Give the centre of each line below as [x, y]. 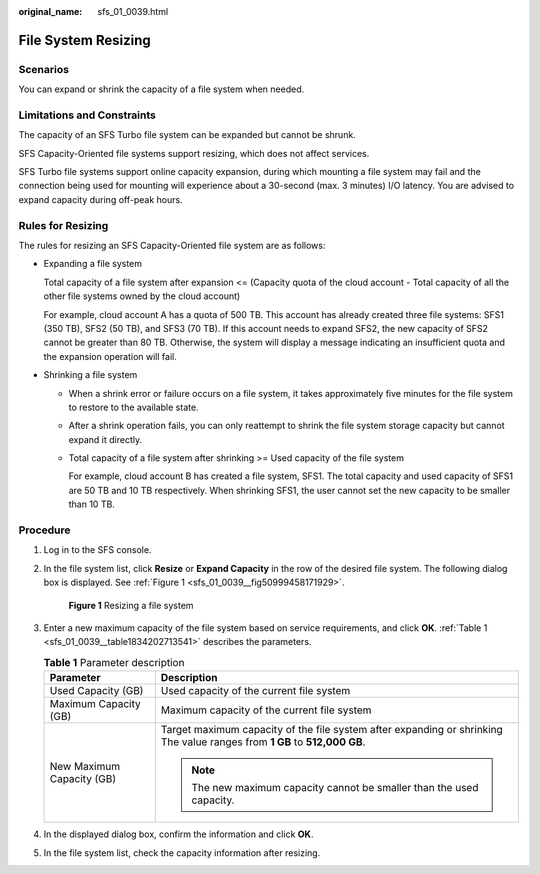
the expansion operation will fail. [110, 356]
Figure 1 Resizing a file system [131, 605]
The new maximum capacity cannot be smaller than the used [335, 788]
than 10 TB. [91, 504]
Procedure [44, 530]
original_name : [50, 11]
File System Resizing [85, 40]
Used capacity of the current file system [255, 691]
